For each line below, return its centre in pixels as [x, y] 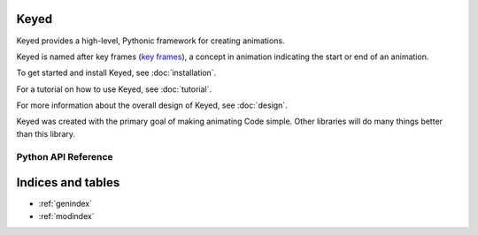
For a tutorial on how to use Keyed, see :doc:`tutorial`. [114, 89]
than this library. [46, 133]
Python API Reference [65, 156]
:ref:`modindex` [66, 216]
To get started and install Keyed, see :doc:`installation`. [116, 73]
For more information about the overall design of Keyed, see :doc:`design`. [152, 105]
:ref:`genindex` [66, 204]
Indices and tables [68, 182]
